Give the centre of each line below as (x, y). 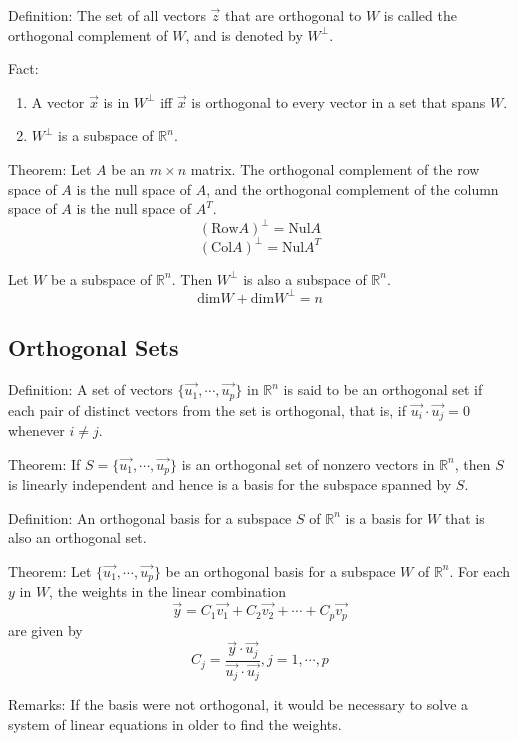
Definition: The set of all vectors (107, 15)
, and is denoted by (244, 34)
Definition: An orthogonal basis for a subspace (150, 517)
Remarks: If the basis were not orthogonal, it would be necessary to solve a (238, 704)
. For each (480, 570)
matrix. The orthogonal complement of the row (335, 168)
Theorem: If (44, 463)
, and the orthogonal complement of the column (352, 188)
